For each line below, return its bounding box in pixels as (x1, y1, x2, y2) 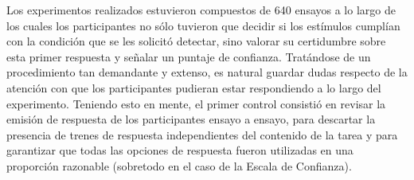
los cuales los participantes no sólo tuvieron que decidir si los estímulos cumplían (6, 17, 400, 33)
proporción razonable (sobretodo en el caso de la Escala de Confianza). (6, 157, 352, 174)
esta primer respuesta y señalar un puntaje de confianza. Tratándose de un (6, 48, 371, 65)
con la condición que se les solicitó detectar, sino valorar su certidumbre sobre (6, 33, 386, 49)
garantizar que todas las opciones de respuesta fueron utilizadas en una (6, 142, 353, 158)
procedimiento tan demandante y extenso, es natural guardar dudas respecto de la (6, 64, 408, 80)
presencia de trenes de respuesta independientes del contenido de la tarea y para (6, 126, 398, 143)
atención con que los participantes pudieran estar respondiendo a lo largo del (6, 79, 381, 96)
